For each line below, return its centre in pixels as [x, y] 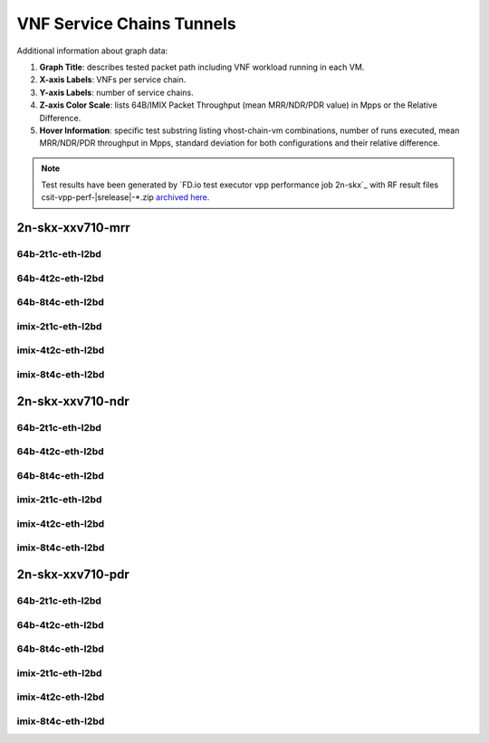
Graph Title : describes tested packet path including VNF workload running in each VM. [202, 67]
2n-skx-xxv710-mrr [73, 228]
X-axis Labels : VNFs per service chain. [113, 80]
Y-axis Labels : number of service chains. [116, 92]
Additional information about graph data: [92, 51]
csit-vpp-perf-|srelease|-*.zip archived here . [125, 197]
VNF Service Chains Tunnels [126, 24]
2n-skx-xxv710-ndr [73, 401]
